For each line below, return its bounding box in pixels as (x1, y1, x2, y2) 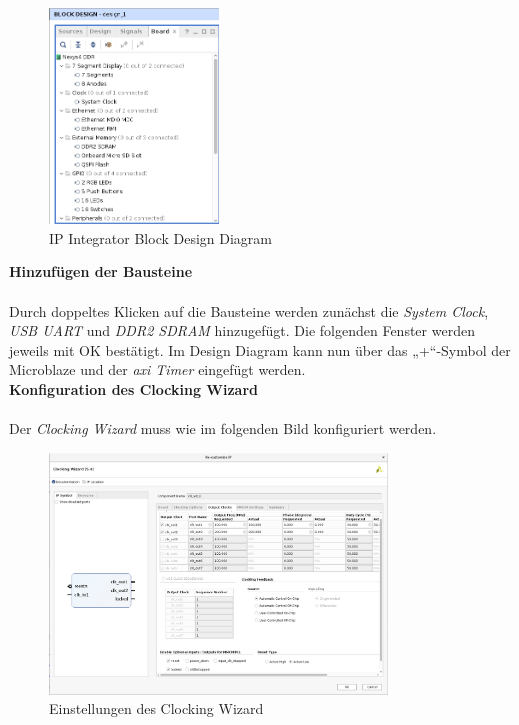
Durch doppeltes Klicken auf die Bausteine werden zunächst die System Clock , (9, 300, 489, 321)
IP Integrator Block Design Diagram (49, 227, 273, 248)
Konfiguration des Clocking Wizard (9, 378, 258, 399)
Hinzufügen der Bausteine (9, 261, 193, 282)
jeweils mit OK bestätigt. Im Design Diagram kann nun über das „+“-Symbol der (9, 339, 511, 360)
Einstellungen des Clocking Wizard (49, 698, 264, 719)
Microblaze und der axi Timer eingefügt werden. (9, 359, 306, 380)
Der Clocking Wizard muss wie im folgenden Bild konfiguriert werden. (9, 418, 437, 439)
